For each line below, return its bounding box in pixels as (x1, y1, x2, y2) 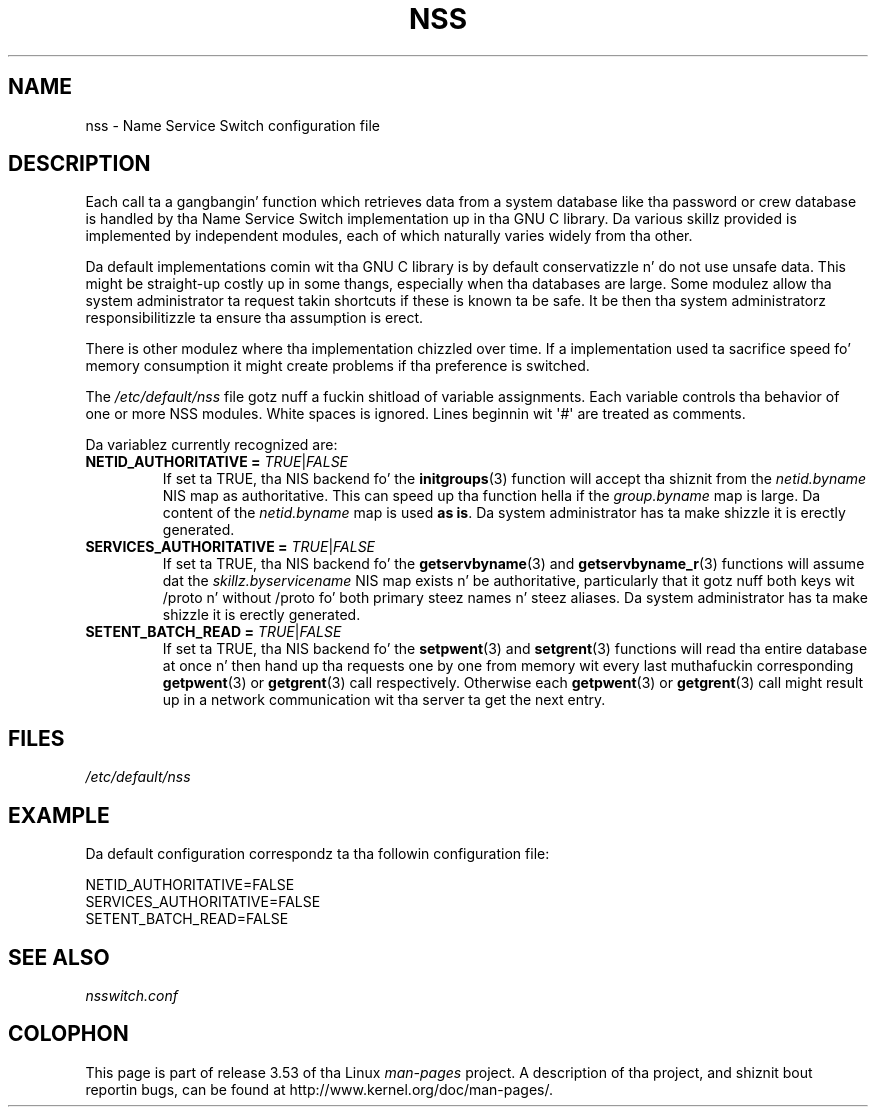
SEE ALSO (8, 944, 110, 970)
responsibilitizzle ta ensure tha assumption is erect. (85, 309, 424, 327)
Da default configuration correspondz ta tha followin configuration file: (85, 845, 550, 863)
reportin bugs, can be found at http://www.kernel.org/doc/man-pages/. (85, 1080, 554, 1098)
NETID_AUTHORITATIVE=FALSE (85, 876, 295, 894)
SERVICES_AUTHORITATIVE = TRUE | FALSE (85, 538, 376, 556)
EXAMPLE (8, 802, 110, 828)
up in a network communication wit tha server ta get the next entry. (162, 691, 606, 709)
